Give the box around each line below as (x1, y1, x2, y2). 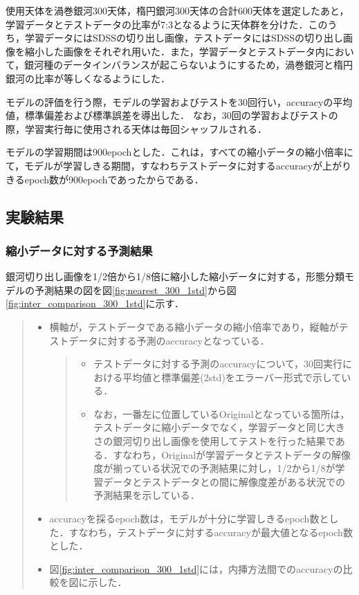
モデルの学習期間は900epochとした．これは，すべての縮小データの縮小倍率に (6, 145, 353, 159)
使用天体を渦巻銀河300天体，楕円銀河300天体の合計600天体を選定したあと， (6, 3, 349, 17)
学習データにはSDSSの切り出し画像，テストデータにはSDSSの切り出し (24, 30, 344, 45)
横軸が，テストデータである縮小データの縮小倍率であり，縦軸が (49, 319, 339, 333)
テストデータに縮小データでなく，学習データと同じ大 (93, 420, 335, 434)
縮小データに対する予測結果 (6, 241, 153, 259)
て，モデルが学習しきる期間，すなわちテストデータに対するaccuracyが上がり (6, 158, 352, 172)
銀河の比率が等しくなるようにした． (6, 71, 170, 85)
